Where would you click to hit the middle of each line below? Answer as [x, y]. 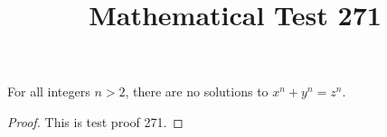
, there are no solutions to [197, 91]
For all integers [49, 91]
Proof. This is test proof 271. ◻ [95, 121]
